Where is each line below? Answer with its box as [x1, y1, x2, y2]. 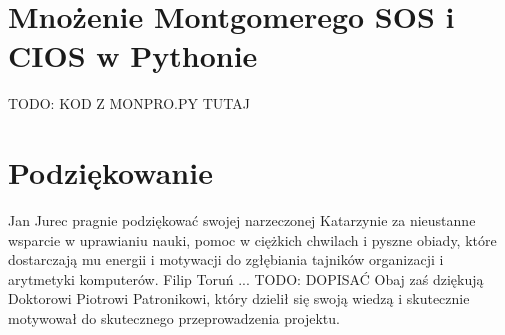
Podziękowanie [8, 152, 213, 193]
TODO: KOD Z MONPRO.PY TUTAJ [8, 93, 250, 114]
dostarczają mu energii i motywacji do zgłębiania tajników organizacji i [8, 249, 444, 270]
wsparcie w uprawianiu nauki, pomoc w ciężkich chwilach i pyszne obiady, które [8, 229, 497, 250]
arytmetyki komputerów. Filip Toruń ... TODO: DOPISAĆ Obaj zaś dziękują [8, 268, 484, 289]
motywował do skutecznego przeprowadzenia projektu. [8, 308, 340, 328]
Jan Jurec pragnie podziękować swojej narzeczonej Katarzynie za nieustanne [8, 210, 476, 231]
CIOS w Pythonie [8, 35, 258, 76]
